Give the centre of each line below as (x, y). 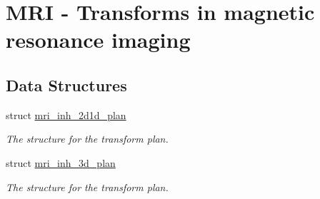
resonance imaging (98, 40)
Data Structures (66, 85)
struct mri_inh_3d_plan (61, 162)
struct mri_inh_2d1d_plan (66, 114)
